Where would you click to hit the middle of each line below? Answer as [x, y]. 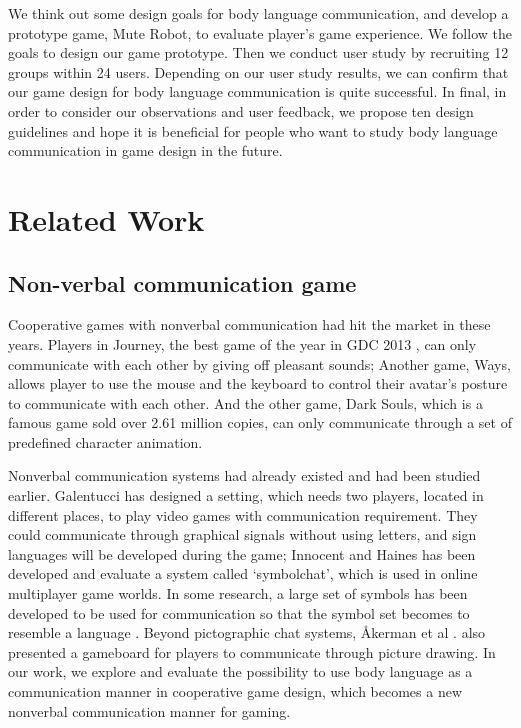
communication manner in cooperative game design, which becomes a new [235, 691]
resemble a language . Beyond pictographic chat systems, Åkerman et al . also [247, 632]
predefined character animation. [105, 441]
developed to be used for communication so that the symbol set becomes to [239, 612]
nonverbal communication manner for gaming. [149, 710]
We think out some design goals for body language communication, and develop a [258, 13]
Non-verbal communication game [182, 282]
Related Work [106, 218]
